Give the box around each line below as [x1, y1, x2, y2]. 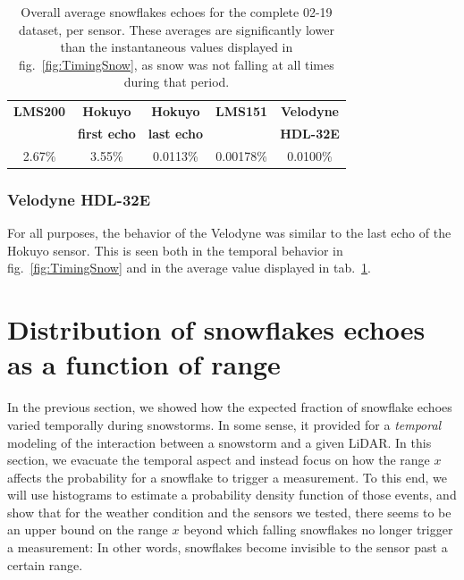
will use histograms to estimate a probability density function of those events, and [7, 485, 457, 504]
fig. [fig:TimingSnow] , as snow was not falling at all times [19, 55, 334, 73]
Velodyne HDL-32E [7, 188, 151, 210]
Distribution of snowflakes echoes [7, 311, 426, 348]
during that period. [123, 72, 230, 91]
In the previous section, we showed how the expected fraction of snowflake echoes [7, 398, 452, 416]
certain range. [7, 555, 83, 574]
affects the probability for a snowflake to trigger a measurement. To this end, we [7, 467, 448, 486]
